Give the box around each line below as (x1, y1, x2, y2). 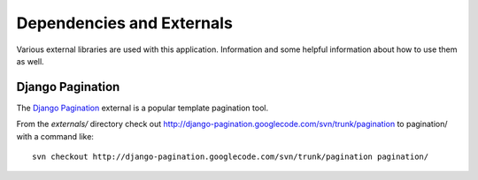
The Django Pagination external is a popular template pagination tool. (16, 102, 269, 113)
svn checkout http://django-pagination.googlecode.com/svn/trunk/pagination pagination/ (32, 152, 429, 162)
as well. (16, 56, 44, 66)
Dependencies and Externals (16, 13, 234, 33)
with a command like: (16, 131, 95, 141)
